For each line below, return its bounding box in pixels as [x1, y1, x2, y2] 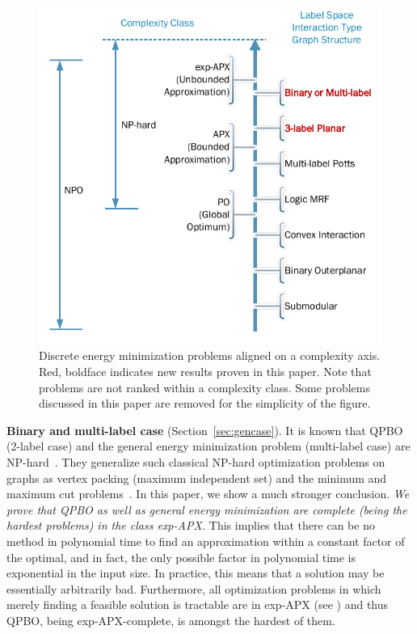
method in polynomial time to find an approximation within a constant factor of [6, 533, 405, 549]
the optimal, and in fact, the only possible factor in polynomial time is [6, 548, 356, 565]
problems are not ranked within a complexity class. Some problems [39, 378, 370, 395]
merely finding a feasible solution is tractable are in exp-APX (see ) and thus [6, 596, 389, 613]
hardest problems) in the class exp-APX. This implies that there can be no [6, 517, 375, 534]
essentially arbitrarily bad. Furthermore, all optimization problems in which [6, 580, 381, 597]
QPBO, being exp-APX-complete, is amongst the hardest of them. [6, 611, 335, 628]
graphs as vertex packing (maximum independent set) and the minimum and [6, 469, 387, 486]
